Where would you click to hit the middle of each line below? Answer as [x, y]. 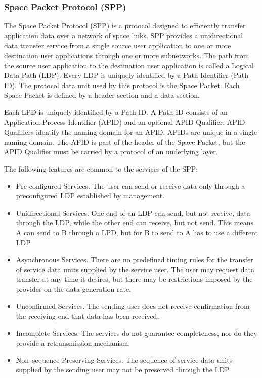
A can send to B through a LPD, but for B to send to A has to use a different [137, 232]
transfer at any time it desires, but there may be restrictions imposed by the [134, 279]
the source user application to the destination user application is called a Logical [129, 65]
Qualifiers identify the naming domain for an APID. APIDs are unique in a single [131, 132]
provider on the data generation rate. [74, 289]
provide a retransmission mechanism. [73, 343]
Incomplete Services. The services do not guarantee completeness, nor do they [137, 333]
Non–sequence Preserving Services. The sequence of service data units [124, 360]
